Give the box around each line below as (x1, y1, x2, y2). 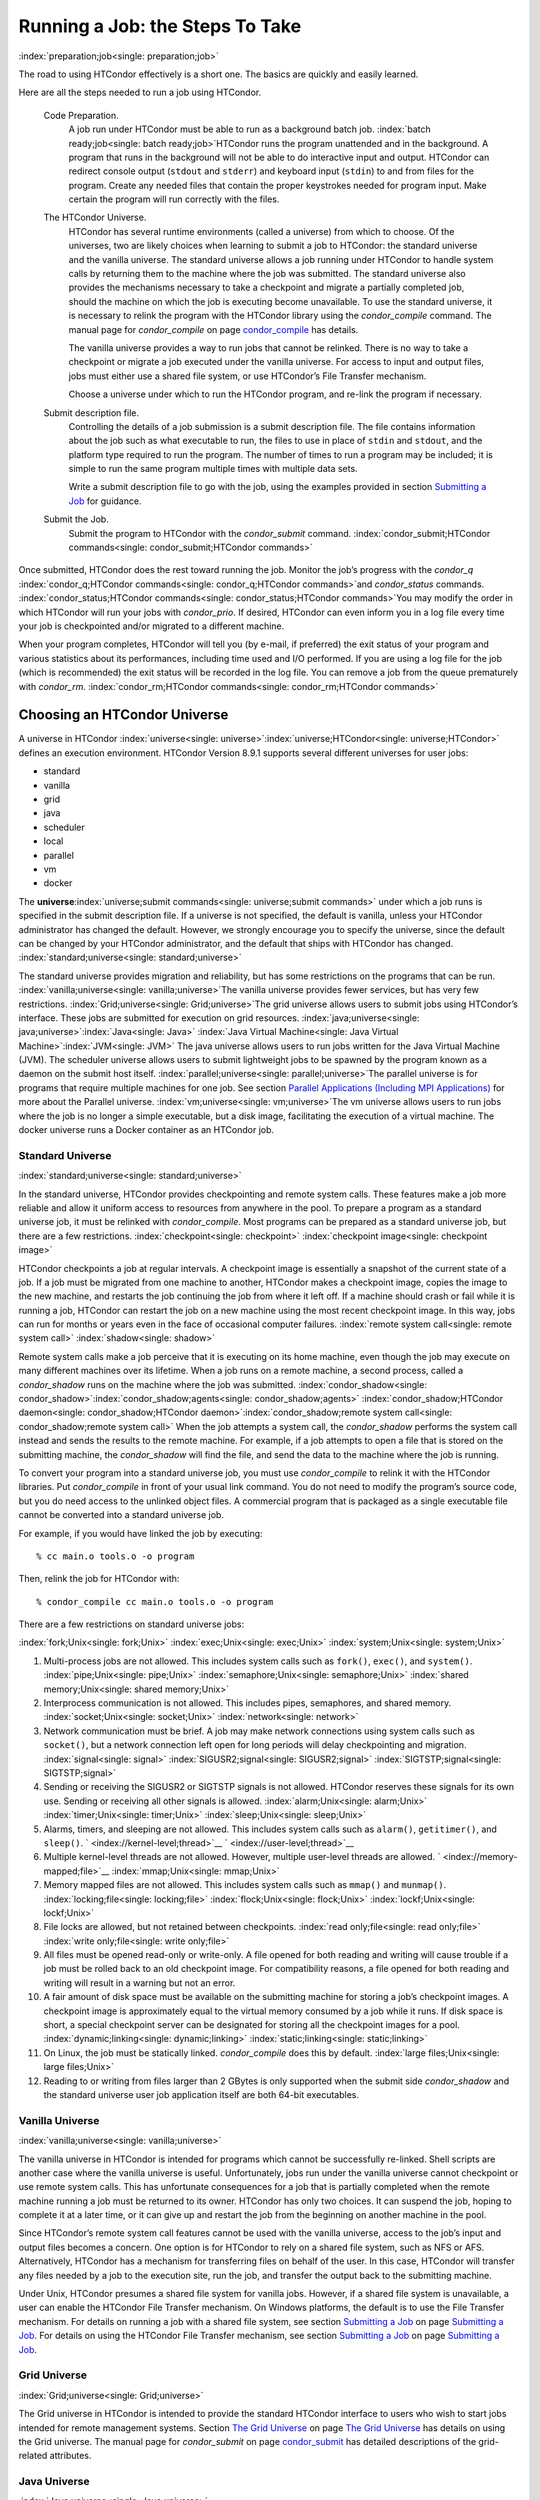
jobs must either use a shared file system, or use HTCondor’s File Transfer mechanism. (68, 370, 427, 382)
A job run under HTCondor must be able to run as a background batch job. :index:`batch (68, 123, 431, 135)
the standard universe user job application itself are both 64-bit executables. (43, 2088, 360, 2100)
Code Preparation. (43, 109, 119, 121)
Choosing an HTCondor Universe (18, 706, 229, 724)
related (18, 2450, 48, 2462)
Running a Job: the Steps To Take (18, 15, 302, 37)
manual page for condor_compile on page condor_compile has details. (68, 323, 359, 335)
